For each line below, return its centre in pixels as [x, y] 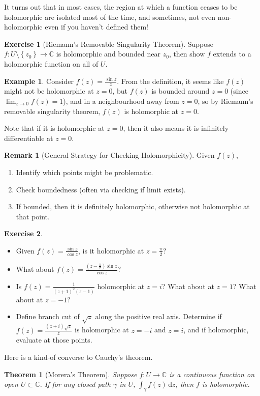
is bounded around [181, 91]
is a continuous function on [212, 374]
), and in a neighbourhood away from [121, 101]
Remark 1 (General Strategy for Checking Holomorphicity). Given [109, 155]
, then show [187, 54]
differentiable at [29, 138]
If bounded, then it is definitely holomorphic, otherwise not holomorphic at [133, 206]
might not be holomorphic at [49, 91]
